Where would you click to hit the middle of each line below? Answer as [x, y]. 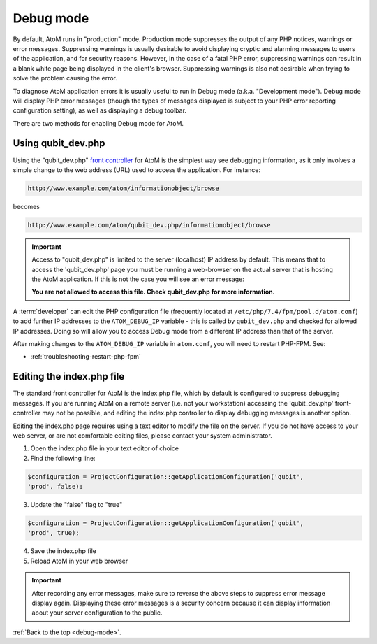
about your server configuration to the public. [97, 613]
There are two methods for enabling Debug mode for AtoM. [98, 123]
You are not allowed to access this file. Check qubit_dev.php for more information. [153, 292]
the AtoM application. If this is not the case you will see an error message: [138, 279]
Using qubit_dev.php [59, 143]
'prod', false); [56, 487]
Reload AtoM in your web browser [79, 561]
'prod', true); [53, 533]
